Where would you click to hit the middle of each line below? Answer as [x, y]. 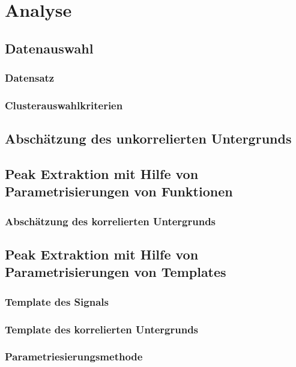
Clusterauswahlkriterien [64, 105]
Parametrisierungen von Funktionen [119, 191]
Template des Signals [57, 301]
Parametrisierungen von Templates [116, 272]
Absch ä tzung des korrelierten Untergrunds [110, 221]
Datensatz [30, 78]
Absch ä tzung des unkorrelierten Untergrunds [148, 138]
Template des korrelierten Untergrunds [102, 329]
